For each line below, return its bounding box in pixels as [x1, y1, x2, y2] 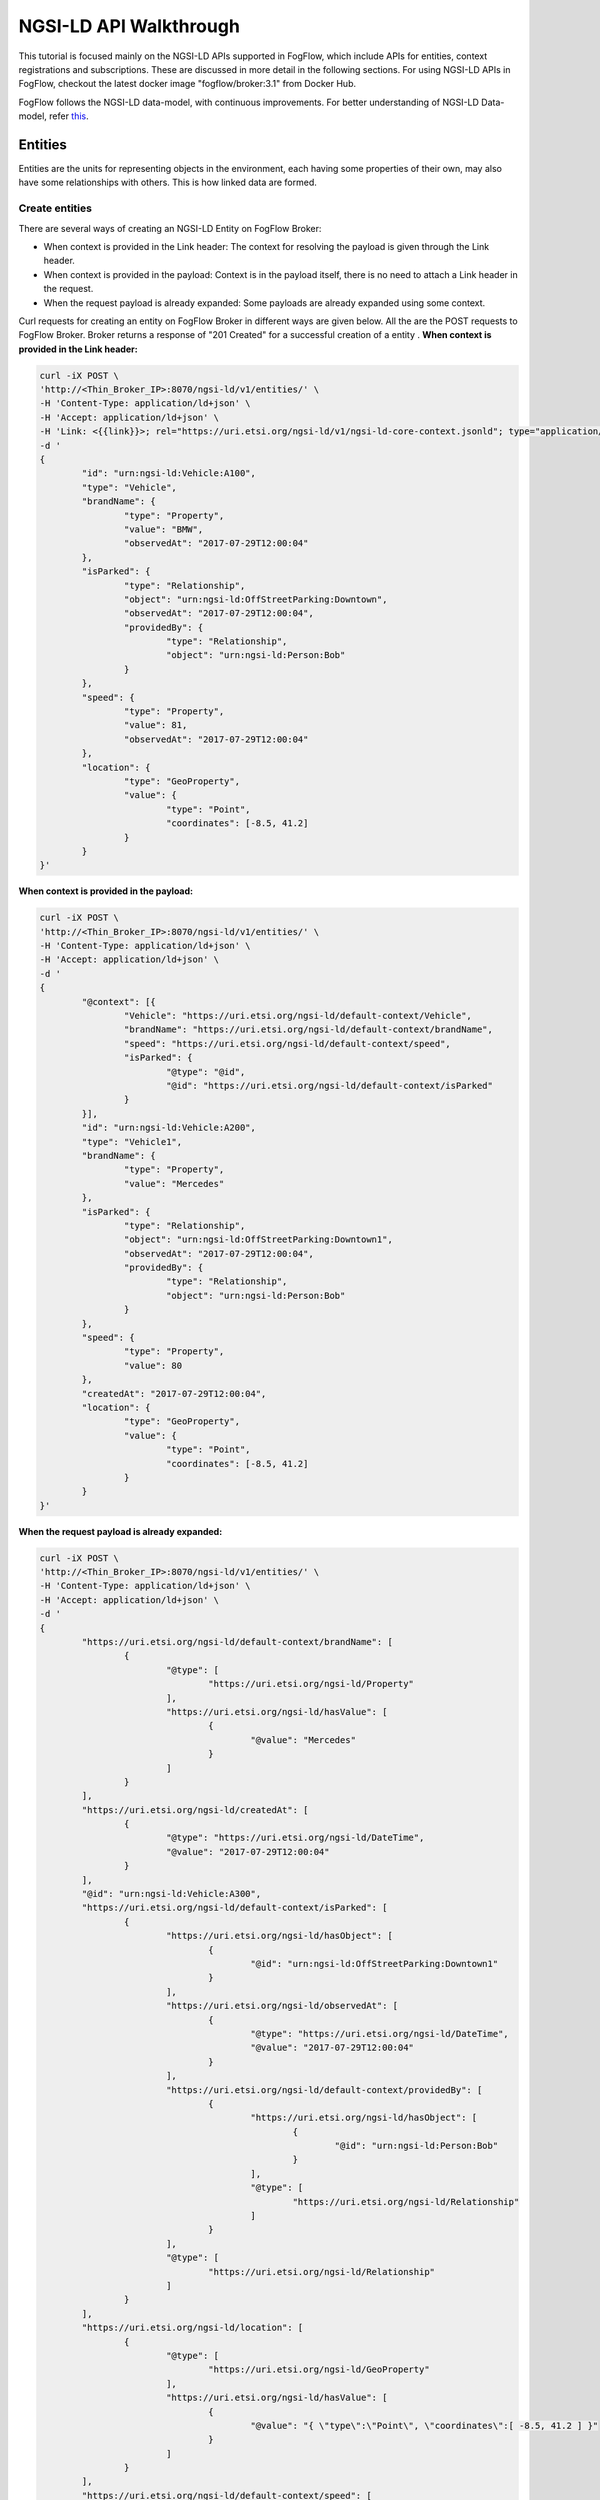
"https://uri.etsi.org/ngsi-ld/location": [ [81, 2322, 304, 2334]
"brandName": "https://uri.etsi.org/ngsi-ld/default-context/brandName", [123, 1024, 494, 1035]
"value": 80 [123, 1360, 183, 1371]
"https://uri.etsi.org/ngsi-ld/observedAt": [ [165, 2000, 399, 2012]
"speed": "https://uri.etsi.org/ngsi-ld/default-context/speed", [123, 1038, 452, 1049]
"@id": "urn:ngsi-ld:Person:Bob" [334, 2140, 499, 2152]
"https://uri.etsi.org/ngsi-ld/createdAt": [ [81, 1804, 309, 1815]
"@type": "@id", [165, 1066, 246, 1077]
